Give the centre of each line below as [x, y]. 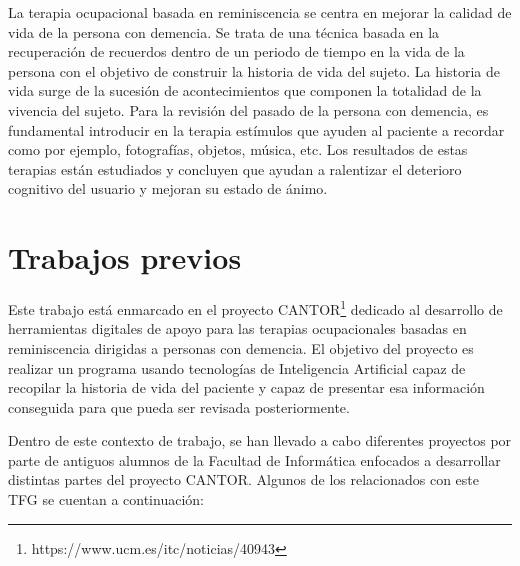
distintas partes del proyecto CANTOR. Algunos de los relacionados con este [243, 479]
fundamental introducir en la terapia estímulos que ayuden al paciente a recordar [256, 129]
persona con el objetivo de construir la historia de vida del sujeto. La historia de [254, 70]
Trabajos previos [125, 257]
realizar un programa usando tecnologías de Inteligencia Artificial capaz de [237, 367]
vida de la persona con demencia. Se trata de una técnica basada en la [224, 31]
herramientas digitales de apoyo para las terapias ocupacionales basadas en [237, 328]
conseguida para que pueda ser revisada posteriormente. [179, 406]
